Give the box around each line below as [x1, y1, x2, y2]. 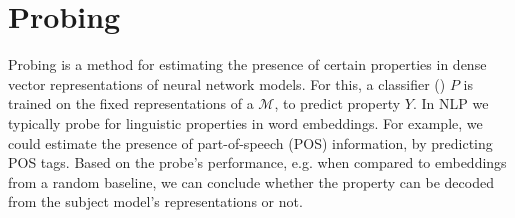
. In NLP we [413, 93, 489, 114]
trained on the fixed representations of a [8, 93, 254, 114]
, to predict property [274, 93, 401, 114]
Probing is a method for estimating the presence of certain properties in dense [8, 54, 487, 75]
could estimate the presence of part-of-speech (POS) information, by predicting [8, 132, 493, 153]
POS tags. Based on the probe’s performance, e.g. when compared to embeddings [8, 152, 507, 173]
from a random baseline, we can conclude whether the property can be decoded [8, 171, 494, 192]
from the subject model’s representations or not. [8, 191, 303, 212]
